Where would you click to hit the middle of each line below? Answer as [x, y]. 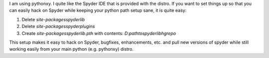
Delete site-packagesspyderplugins [58, 27]
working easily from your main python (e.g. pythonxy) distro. [71, 49]
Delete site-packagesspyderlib [53, 19]
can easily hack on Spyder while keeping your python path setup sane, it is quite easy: [98, 10]
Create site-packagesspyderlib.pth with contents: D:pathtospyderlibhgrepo [99, 33]
